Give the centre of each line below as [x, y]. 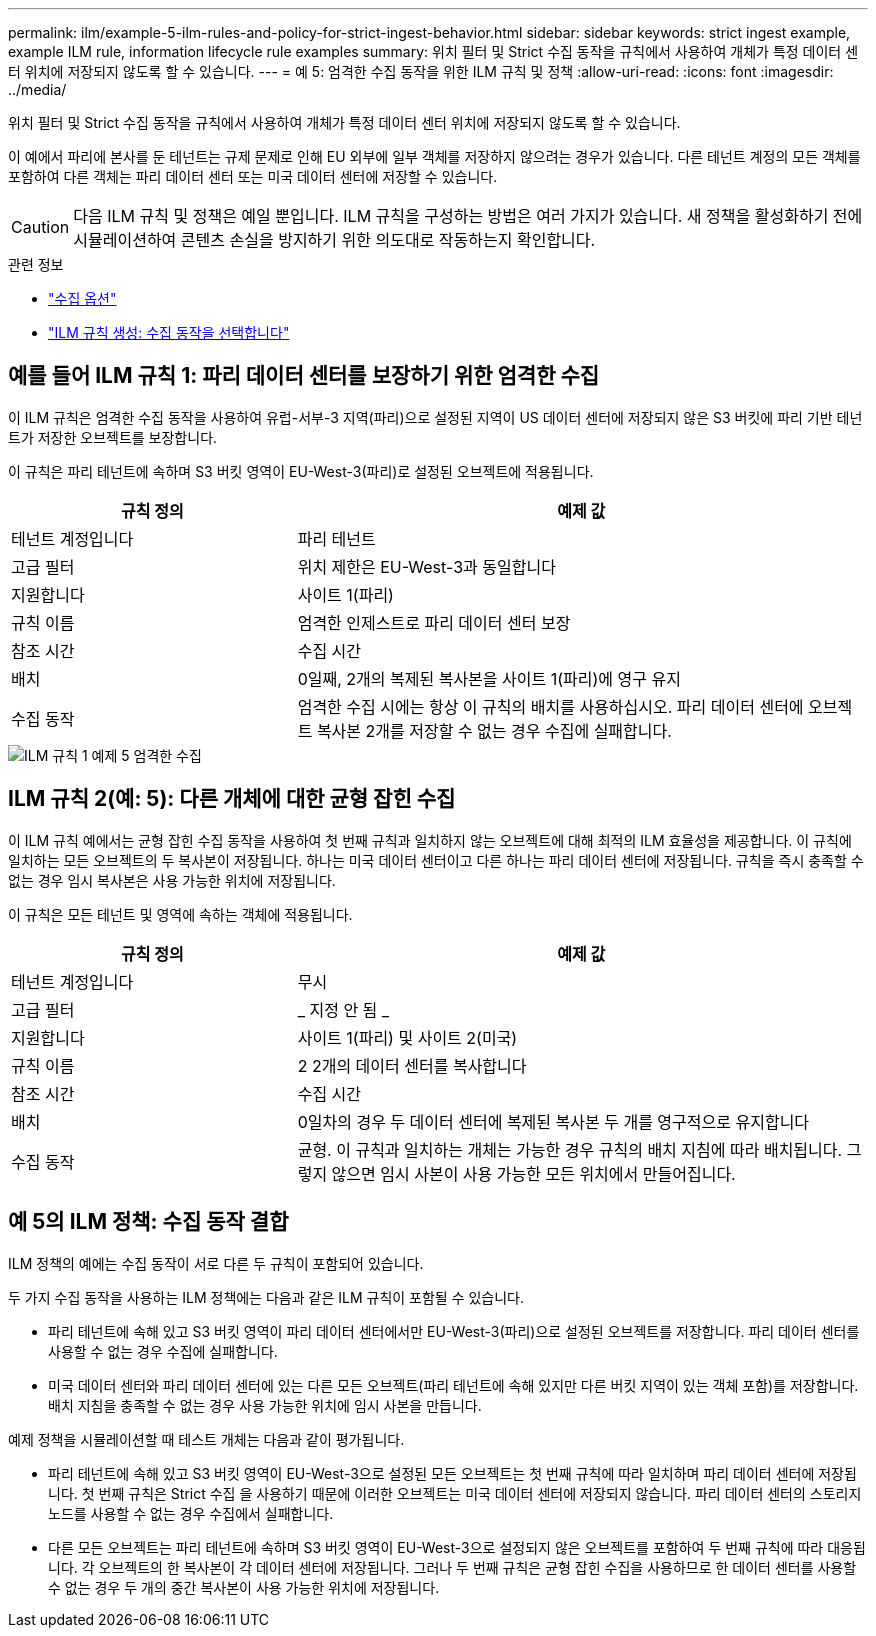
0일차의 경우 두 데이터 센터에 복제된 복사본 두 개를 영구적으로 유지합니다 [553, 1121]
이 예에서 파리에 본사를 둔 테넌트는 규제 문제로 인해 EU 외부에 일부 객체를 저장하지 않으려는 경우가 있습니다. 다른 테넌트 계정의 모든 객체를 [434, 156]
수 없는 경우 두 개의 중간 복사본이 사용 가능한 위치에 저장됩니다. [244, 1587]
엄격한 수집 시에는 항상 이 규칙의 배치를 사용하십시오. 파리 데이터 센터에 [550, 706]
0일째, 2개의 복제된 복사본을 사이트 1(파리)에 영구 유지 [489, 678]
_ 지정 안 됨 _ [343, 1009]
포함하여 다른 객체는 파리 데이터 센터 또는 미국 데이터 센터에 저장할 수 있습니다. [253, 176]
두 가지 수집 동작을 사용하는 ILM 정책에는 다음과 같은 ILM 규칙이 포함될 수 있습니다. [266, 1297]
